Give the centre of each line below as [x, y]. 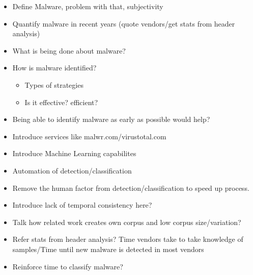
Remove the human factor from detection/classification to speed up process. [131, 187]
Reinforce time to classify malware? [68, 266]
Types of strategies [54, 84]
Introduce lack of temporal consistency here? [82, 205]
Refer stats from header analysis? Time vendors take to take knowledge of [128, 239]
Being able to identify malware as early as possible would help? [111, 119]
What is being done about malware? [69, 50]
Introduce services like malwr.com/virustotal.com [89, 136]
